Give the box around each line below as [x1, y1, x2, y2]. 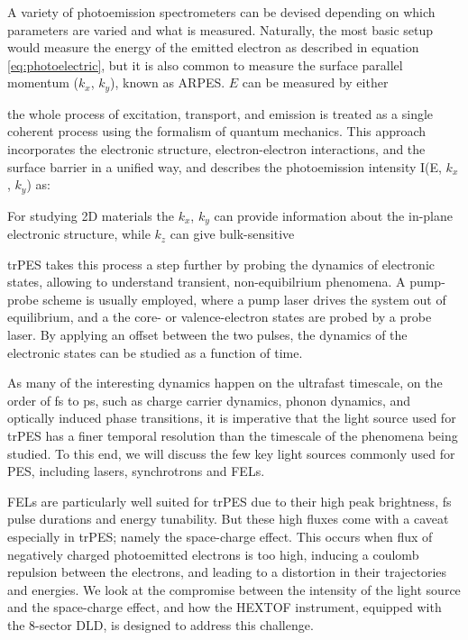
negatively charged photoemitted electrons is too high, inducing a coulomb [7, 544, 419, 563]
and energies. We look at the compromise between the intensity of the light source [7, 580, 461, 599]
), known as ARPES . [110, 73, 225, 92]
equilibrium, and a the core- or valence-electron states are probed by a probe [7, 307, 432, 326]
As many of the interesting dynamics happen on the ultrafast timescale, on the [7, 373, 443, 392]
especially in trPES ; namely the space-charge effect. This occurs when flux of [7, 527, 433, 546]
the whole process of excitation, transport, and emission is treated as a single [7, 104, 434, 123]
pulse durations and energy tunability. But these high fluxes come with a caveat [7, 509, 449, 528]
